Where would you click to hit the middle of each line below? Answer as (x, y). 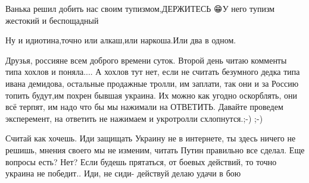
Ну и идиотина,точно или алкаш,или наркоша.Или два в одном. (121, 40)
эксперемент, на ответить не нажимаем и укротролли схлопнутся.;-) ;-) (134, 118)
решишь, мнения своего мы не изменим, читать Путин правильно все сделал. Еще (155, 149)
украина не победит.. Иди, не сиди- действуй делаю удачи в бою (123, 173)
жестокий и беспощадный (52, 20)
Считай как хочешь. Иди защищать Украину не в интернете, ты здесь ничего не (151, 138)
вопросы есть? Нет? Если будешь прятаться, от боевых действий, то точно (141, 161)
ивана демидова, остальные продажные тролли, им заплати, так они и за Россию (152, 83)
